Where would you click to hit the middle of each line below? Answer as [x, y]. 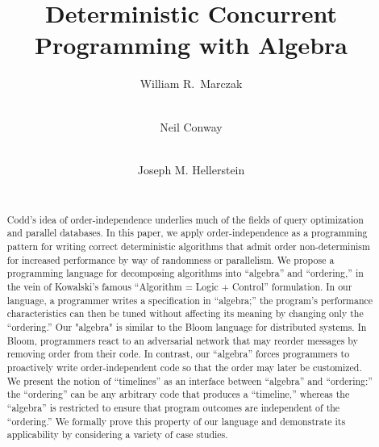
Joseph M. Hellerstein [191, 169]
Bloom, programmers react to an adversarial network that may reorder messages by [182, 340]
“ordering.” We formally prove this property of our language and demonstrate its [176, 421]
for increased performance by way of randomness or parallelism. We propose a [171, 259]
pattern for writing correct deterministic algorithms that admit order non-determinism [188, 246]
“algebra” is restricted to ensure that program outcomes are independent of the [173, 407]
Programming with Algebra [191, 45]
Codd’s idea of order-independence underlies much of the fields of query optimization [185, 219]
